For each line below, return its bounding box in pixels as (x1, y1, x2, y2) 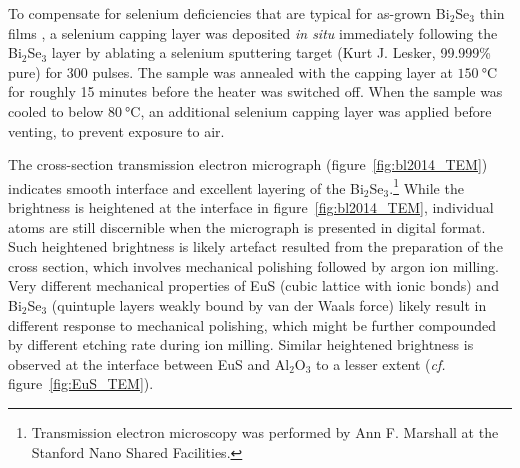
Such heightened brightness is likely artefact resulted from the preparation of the (8, 236, 503, 257)
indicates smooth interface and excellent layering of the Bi (8, 177, 364, 198)
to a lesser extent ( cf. (316, 353, 446, 374)
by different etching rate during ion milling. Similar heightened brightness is (8, 334, 474, 355)
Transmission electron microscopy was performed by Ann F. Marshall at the (31, 421, 499, 442)
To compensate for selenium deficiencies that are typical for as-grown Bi (8, 3, 450, 23)
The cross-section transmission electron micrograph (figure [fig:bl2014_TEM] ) (8, 154, 488, 175)
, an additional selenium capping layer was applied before (140, 100, 492, 121)
